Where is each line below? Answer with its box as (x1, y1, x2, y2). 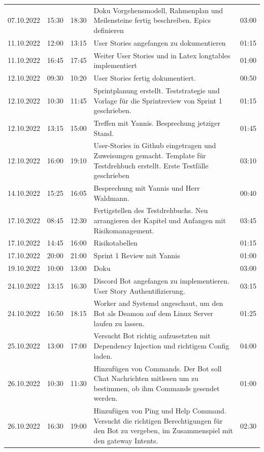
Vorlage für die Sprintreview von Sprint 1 (93, 95, 222, 106)
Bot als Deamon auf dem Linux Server (93, 308, 213, 319)
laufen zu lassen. (93, 318, 145, 328)
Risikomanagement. (93, 225, 154, 235)
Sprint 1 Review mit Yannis (93, 250, 180, 261)
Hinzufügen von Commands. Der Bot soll (93, 363, 222, 373)
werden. (93, 393, 118, 403)
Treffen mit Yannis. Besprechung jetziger (93, 117, 220, 128)
